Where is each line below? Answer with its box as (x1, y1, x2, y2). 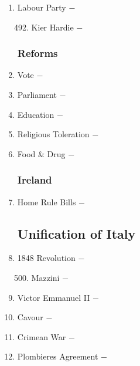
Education (17, 108, 54, 120)
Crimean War (17, 330, 66, 343)
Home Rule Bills (17, 195, 76, 208)
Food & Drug (17, 147, 66, 160)
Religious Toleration (17, 128, 90, 140)
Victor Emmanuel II (17, 291, 90, 303)
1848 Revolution (17, 252, 76, 264)
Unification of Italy (17, 224, 136, 242)
